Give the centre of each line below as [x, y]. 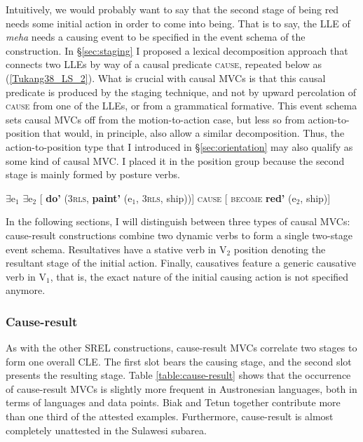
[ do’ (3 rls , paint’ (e [86, 197]
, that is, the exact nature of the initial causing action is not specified [199, 276]
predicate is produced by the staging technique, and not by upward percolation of [181, 92]
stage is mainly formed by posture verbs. [93, 174]
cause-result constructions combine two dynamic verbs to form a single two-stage [179, 235]
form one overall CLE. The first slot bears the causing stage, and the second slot [179, 361]
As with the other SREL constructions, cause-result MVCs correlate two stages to [181, 348]
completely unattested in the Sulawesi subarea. [106, 430]
